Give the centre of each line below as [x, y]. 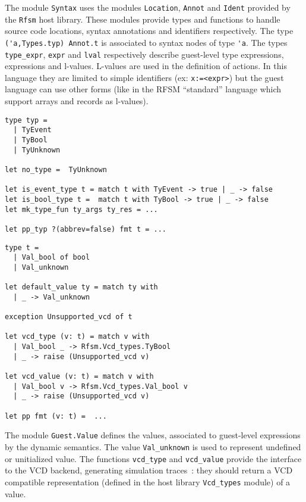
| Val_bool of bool [52, 258]
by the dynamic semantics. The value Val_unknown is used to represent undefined [153, 447]
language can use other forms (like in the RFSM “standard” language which [143, 89]
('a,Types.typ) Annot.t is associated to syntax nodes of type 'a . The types [146, 42]
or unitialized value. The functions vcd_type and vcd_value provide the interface [153, 458]
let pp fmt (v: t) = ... [56, 416]
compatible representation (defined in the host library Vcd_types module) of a [148, 481]
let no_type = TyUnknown [56, 169]
